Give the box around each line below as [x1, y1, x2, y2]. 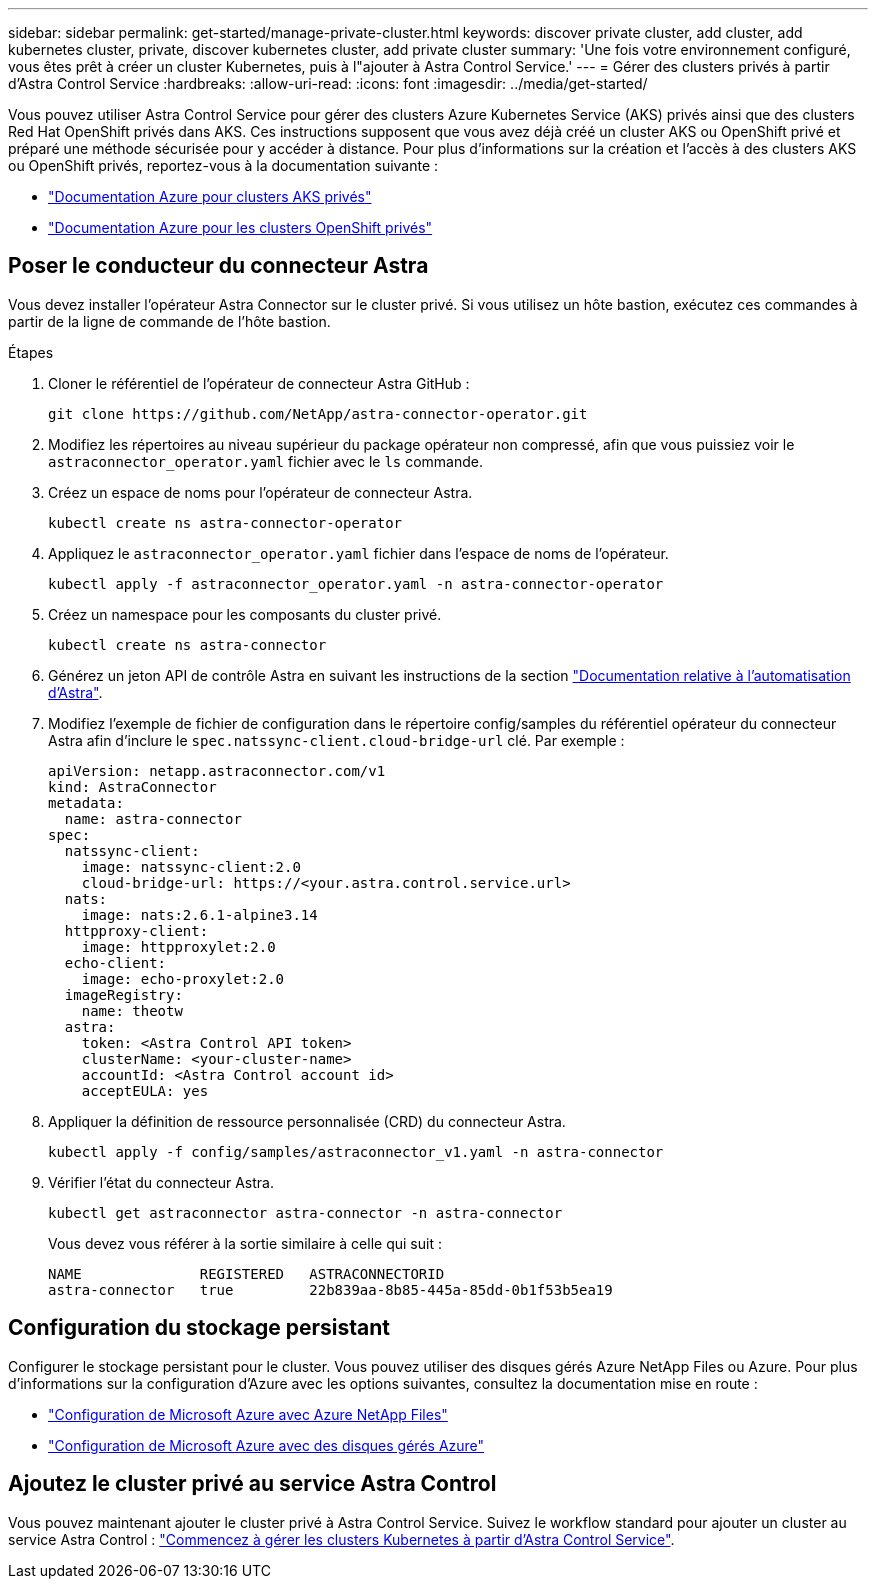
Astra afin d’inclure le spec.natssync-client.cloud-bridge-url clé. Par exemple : [48, 731, 625, 749]
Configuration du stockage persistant [8, 1315, 390, 1341]
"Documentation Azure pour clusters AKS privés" [48, 188, 372, 205]
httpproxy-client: [64, 922, 209, 939]
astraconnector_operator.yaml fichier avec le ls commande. [48, 452, 484, 470]
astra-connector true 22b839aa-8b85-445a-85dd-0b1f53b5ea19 [48, 1281, 613, 1298]
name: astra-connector [64, 810, 242, 827]
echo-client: [64, 954, 167, 971]
